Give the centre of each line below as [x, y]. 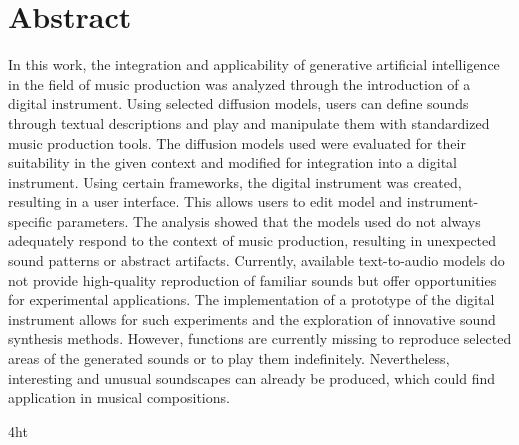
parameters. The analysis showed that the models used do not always [268, 220]
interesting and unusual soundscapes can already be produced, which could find [252, 377]
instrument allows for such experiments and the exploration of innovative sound [252, 318]
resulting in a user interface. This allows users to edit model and [205, 201]
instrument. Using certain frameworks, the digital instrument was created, [235, 181]
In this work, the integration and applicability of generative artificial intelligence [254, 64]
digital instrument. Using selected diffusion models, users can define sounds [238, 103]
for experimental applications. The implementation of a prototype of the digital [251, 299]
